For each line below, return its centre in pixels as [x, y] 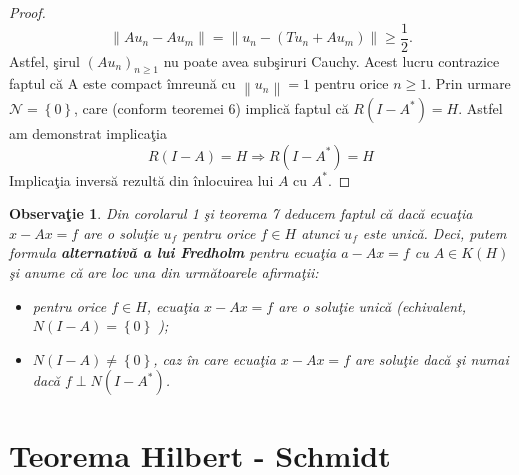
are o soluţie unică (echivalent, [372, 305]
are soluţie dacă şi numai [432, 358]
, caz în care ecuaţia [214, 358]
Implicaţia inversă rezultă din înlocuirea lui [141, 179]
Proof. [27, 12]
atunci [320, 232]
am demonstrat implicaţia [88, 133]
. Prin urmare [469, 83]
